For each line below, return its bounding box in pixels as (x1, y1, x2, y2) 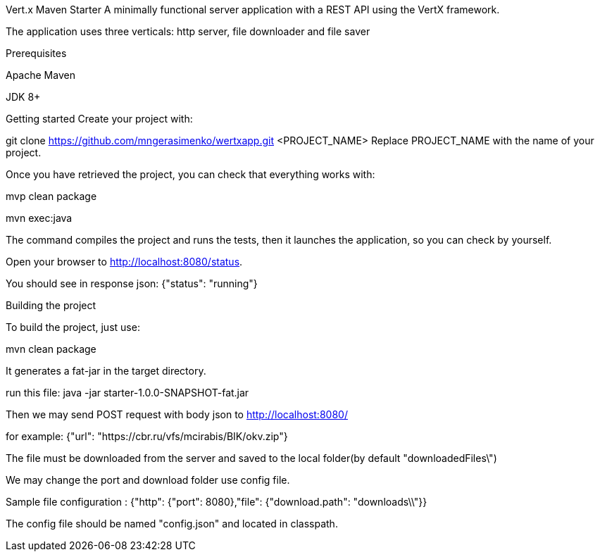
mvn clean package (6, 343, 96, 355)
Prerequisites (6, 47, 67, 59)
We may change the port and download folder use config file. (6, 474, 290, 486)
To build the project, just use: (6, 321, 140, 333)
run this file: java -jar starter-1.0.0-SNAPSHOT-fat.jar (6, 387, 249, 399)
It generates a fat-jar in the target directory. (6, 365, 206, 377)
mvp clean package (6, 190, 97, 202)
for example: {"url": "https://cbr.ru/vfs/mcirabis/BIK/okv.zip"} (6, 430, 288, 442)
